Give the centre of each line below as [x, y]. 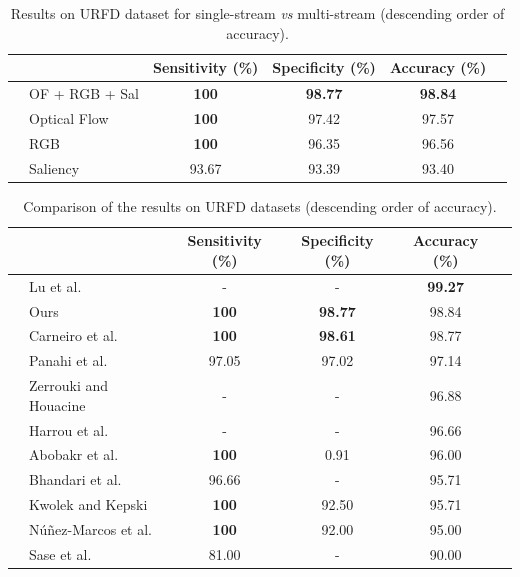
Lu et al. [55, 285]
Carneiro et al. [73, 335]
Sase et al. [60, 553]
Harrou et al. [69, 429]
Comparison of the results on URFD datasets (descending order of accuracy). [260, 205]
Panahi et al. [68, 360]
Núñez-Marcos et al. [90, 528]
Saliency [54, 167]
